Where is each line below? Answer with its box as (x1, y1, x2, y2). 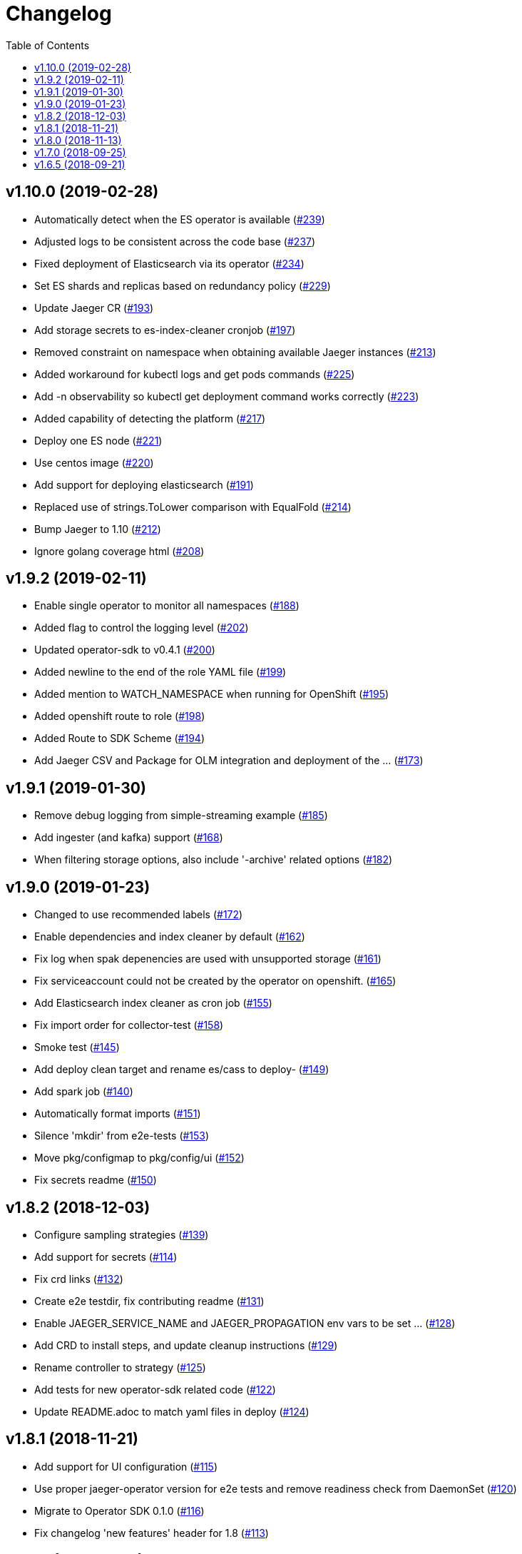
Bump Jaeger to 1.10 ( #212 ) (34, 522, 161, 535)
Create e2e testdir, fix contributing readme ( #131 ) (34, 1294, 265, 1307)
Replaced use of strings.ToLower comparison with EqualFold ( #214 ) (34, 500, 352, 513)
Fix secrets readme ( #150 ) (34, 1174, 157, 1187)
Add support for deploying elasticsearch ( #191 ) (34, 478, 254, 491)
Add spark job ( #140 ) (34, 1085, 133, 1098)
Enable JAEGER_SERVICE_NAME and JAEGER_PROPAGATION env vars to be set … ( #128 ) (34, 1316, 456, 1329)
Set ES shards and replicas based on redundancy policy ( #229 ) (34, 279, 331, 292)
